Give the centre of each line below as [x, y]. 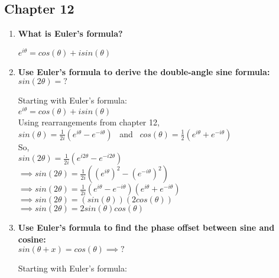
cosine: [32, 239]
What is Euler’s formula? [70, 33]
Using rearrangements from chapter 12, [89, 122]
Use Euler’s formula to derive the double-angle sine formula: [144, 71]
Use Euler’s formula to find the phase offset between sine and [146, 227]
